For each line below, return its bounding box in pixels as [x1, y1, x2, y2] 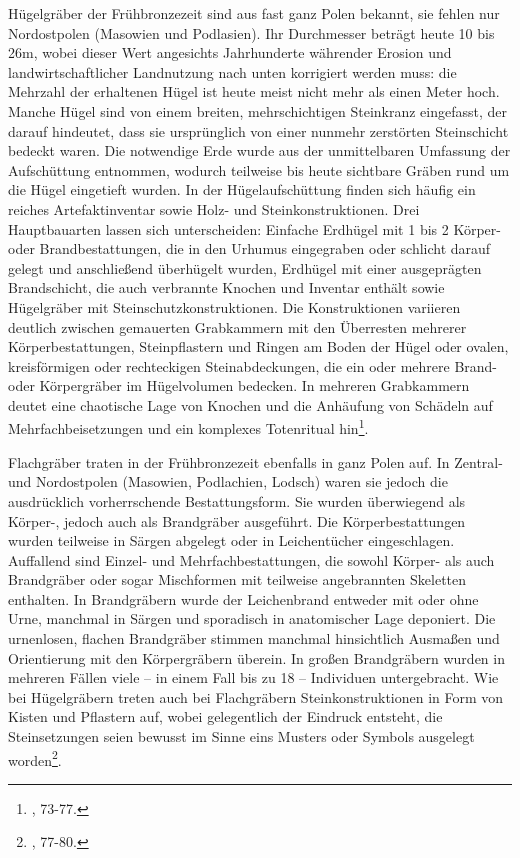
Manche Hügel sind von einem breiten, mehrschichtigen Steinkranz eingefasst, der [8, 100, 508, 121]
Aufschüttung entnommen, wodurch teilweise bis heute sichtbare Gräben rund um [8, 159, 510, 180]
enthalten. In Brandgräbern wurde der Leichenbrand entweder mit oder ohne [8, 588, 479, 609]
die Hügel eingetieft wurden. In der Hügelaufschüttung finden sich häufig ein [8, 179, 476, 200]
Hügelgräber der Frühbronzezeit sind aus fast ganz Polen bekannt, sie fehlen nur [8, 3, 500, 23]
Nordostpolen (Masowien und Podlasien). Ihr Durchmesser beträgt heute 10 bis [8, 22, 495, 43]
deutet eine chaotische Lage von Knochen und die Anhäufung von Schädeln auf [8, 394, 493, 415]
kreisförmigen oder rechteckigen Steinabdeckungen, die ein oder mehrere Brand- [8, 355, 498, 376]
